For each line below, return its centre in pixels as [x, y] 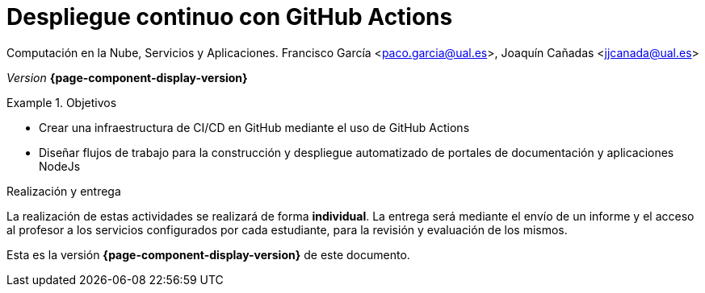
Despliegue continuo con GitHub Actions [230, 17]
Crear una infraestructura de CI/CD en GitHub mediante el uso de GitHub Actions [254, 127]
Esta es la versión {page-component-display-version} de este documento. [208, 254]
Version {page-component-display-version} [127, 77]
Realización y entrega [64, 191]
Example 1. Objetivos [62, 102]
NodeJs [60, 166]
